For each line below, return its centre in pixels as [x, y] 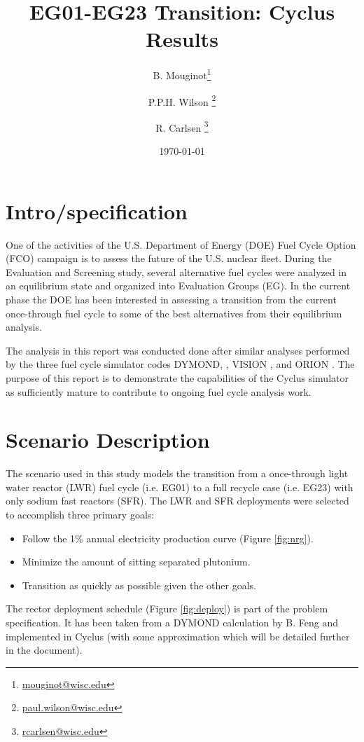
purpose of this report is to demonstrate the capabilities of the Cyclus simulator [177, 377]
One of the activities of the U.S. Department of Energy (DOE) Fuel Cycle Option [181, 244]
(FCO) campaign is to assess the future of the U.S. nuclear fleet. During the [169, 258]
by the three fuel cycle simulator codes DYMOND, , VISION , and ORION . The [180, 364]
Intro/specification [97, 211]
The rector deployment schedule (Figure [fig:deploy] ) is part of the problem [167, 609]
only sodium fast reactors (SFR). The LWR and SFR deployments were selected [177, 501]
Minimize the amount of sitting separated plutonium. [136, 562]
